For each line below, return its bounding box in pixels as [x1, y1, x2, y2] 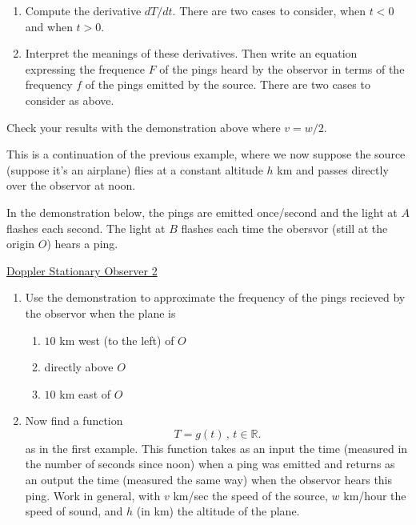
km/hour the [343, 487, 406, 503]
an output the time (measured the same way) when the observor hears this [25, 471, 393, 488]
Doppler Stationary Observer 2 [6, 262, 158, 279]
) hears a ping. [46, 235, 118, 252]
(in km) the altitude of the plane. [136, 503, 300, 519]
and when [25, 18, 73, 34]
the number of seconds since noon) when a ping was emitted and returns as [25, 455, 395, 472]
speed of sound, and [25, 503, 123, 519]
